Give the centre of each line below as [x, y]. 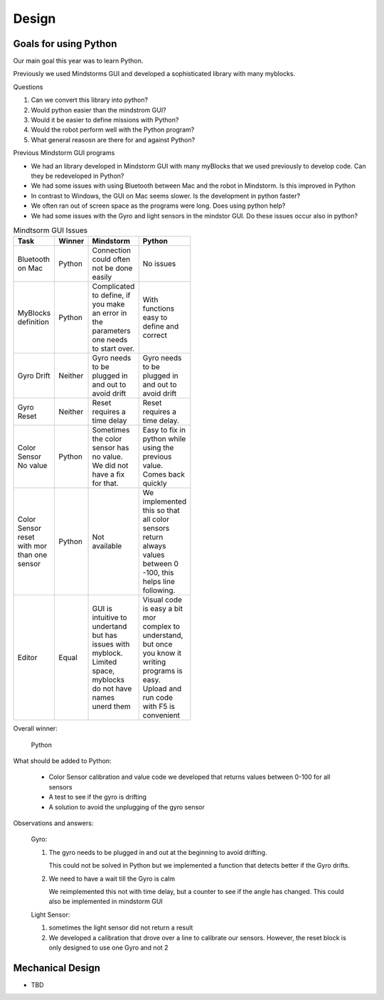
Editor [27, 658]
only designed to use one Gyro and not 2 [108, 947]
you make [108, 304]
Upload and [162, 688]
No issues [159, 264]
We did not [110, 466]
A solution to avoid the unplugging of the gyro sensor [127, 807]
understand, [163, 635]
